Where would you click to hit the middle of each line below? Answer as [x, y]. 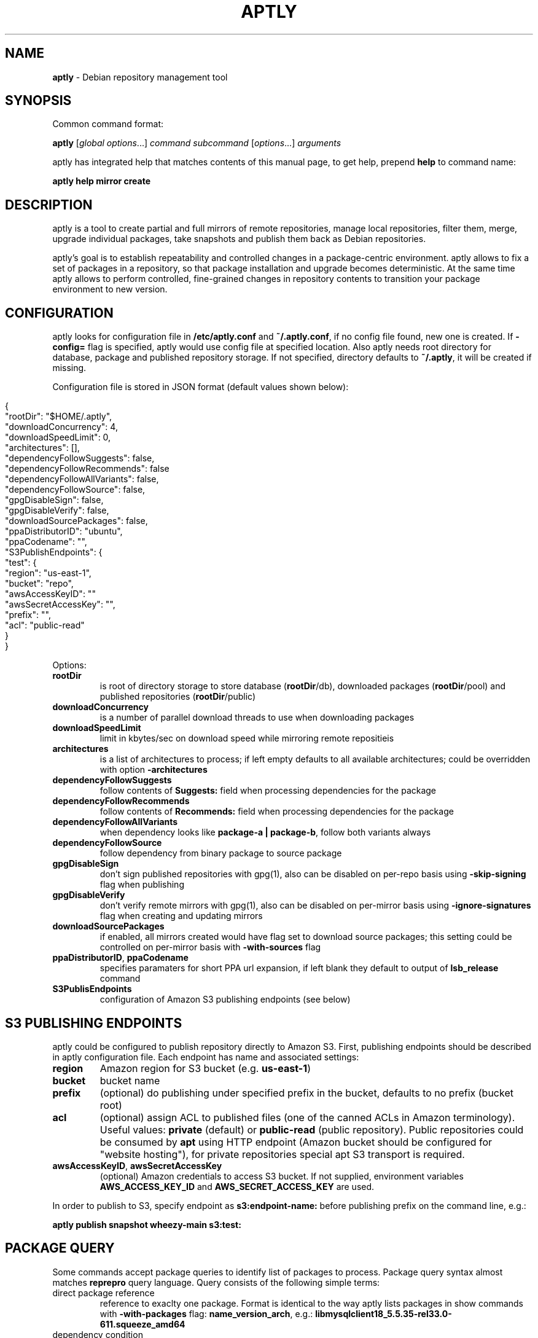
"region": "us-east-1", [48, 573]
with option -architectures [154, 770]
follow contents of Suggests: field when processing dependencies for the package [268, 791]
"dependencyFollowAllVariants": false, [82, 479]
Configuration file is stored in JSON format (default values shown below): [201, 387]
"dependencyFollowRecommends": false [87, 469]
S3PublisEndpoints [92, 989]
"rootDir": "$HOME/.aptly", [59, 417]
